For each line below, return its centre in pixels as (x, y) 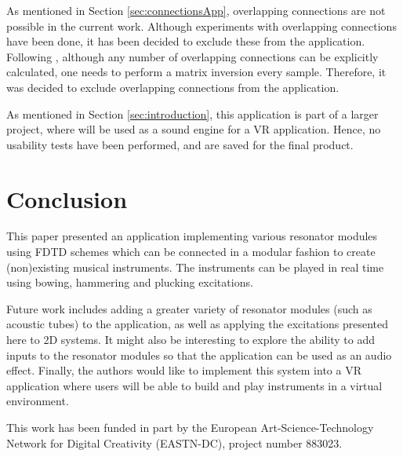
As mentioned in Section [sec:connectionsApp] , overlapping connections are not (196, 10)
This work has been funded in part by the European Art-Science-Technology (190, 427)
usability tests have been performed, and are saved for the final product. (180, 144)
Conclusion (67, 198)
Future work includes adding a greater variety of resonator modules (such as (189, 308)
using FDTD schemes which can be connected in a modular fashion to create (191, 252)
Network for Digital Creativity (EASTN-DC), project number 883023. (174, 442)
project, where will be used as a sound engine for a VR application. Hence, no (194, 129)
